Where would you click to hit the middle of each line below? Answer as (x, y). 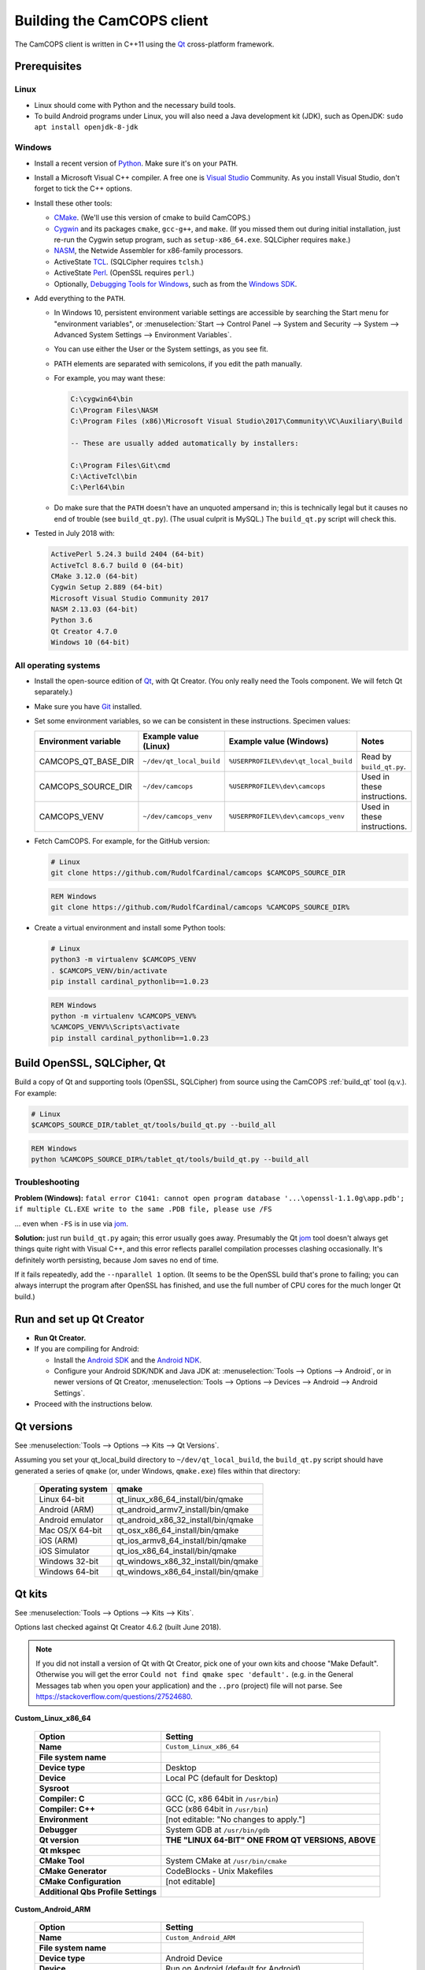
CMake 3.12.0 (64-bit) (94, 576)
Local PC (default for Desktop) (222, 1778)
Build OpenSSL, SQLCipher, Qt (90, 1063)
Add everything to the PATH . (80, 298)
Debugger (58, 1830)
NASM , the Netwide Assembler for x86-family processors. (148, 251)
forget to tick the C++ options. (83, 188)
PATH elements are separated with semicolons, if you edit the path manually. (178, 363)
